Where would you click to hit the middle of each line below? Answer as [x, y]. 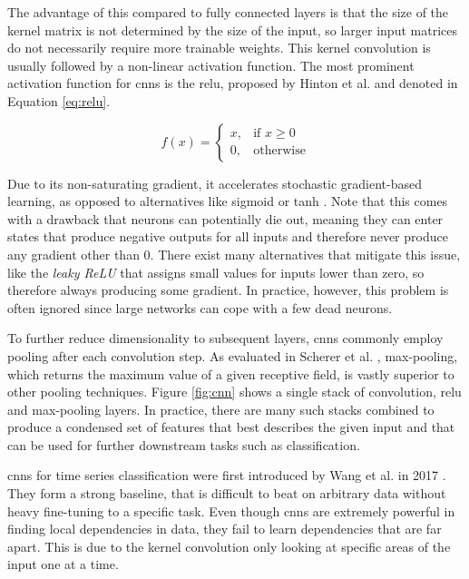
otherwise [279, 151]
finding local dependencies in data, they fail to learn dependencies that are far [225, 529]
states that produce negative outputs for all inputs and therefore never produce [228, 236]
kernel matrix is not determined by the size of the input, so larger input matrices [232, 29]
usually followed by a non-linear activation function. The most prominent [211, 65]
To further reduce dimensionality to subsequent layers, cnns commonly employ [225, 338]
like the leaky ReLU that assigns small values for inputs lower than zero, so [216, 272]
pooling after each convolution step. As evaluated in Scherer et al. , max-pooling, [233, 355]
